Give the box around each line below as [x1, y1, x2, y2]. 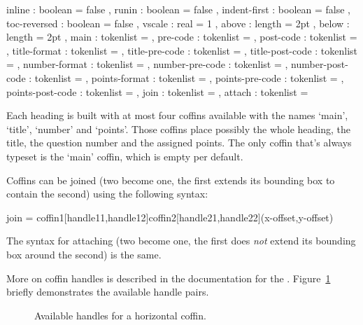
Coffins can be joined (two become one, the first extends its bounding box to [6, 172, 335, 187]
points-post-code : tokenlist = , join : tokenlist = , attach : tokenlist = [6, 84, 308, 99]
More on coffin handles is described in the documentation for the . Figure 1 [6, 270, 331, 285]
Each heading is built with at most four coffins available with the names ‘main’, [6, 108, 348, 123]
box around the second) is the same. [6, 247, 162, 261]
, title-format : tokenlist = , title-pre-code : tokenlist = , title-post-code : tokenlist [6, 43, 358, 57]
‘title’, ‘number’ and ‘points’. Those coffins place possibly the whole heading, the [6, 121, 350, 136]
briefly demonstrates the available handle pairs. [6, 284, 209, 299]
